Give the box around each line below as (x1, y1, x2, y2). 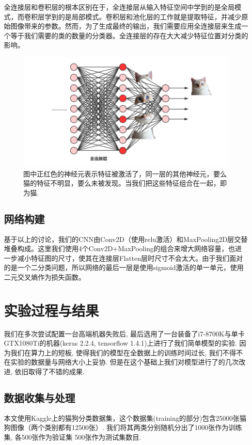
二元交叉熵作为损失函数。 (4, 271, 85, 282)
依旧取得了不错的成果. (15, 366, 85, 377)
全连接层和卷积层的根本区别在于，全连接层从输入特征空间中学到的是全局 (4, 2, 235, 12)
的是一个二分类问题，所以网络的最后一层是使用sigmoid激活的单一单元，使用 (4, 262, 244, 272)
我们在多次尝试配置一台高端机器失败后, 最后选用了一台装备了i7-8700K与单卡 (4, 328, 245, 338)
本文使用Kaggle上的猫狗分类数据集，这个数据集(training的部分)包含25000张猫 (4, 413, 247, 423)
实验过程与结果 (4, 300, 99, 320)
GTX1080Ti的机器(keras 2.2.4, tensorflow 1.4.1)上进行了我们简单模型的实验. (4, 338, 237, 348)
